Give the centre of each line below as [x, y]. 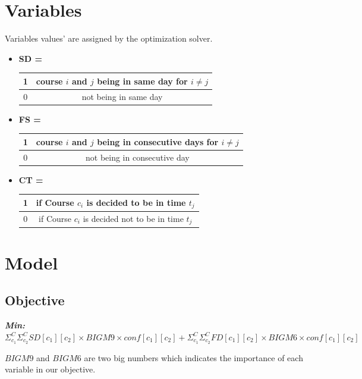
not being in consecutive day [138, 157]
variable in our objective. [50, 369]
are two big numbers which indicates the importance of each [193, 357]
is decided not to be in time [133, 218]
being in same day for [142, 81]
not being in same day [122, 96]
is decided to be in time [136, 202]
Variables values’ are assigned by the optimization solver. [109, 38]
